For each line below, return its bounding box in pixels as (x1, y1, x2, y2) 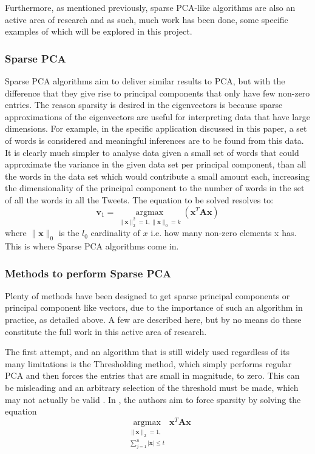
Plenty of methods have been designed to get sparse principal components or (5, 289, 290, 302)
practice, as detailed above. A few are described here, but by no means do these (5, 313, 302, 326)
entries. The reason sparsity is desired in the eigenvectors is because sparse (5, 98, 283, 111)
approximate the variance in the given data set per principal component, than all (5, 158, 307, 171)
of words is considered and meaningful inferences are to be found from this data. (5, 134, 304, 146)
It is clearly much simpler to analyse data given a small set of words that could (5, 146, 299, 158)
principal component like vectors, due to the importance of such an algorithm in (5, 301, 303, 314)
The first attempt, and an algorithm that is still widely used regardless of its (5, 345, 290, 358)
